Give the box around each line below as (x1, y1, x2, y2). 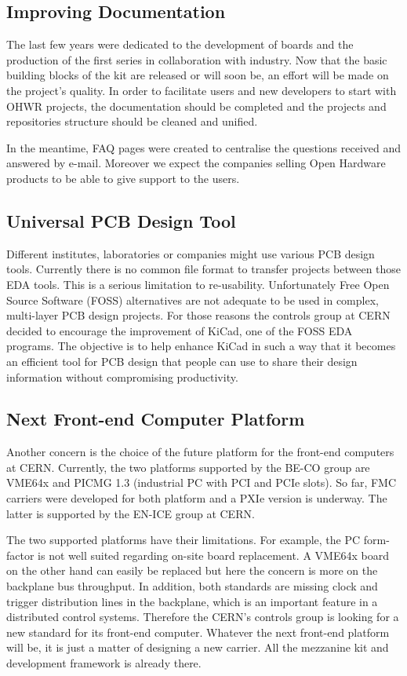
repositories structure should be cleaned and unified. (6, 113, 258, 130)
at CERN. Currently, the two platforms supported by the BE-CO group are (6, 459, 370, 475)
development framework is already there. (6, 655, 202, 671)
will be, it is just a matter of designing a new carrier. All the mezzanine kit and (6, 639, 389, 656)
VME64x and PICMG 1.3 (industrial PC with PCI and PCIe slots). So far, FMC (6, 474, 397, 491)
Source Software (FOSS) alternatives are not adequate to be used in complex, (6, 291, 379, 308)
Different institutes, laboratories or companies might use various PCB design (6, 245, 375, 261)
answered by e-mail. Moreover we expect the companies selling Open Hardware (6, 155, 386, 171)
